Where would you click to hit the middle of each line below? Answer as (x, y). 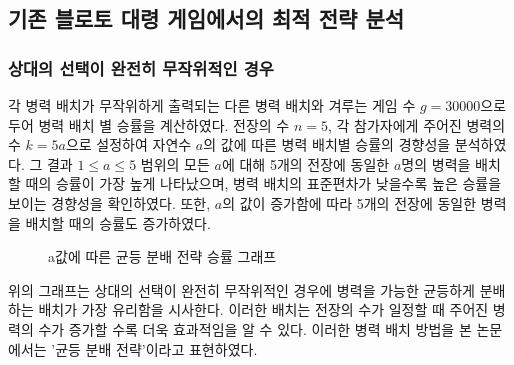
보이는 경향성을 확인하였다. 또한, (109, 202)
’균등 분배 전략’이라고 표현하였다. (154, 348)
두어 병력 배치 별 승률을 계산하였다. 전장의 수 (149, 124)
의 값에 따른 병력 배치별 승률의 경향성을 (327, 144)
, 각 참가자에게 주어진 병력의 (416, 124)
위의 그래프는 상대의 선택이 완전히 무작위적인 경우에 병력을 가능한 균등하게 (241, 289)
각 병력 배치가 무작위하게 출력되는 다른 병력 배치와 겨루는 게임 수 (212, 105)
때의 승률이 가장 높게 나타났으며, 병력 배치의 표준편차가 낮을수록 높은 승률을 (263, 183)
